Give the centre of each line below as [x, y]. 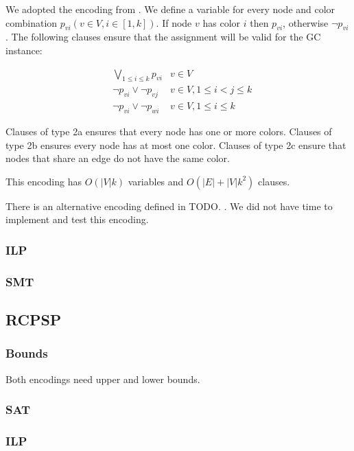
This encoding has [44, 181]
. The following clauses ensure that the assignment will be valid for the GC [163, 37]
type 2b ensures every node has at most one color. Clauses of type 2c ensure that [176, 144]
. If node [174, 22]
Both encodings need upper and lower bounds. [103, 379]
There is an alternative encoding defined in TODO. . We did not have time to [169, 206]
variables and [156, 181]
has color [222, 22]
